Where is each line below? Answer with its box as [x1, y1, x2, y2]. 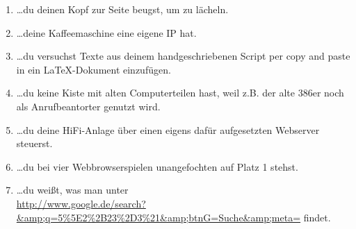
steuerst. [16, 136, 53, 151]
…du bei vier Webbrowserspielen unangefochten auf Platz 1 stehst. [16, 159, 298, 173]
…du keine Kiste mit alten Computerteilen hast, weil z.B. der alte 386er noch [16, 85, 344, 100]
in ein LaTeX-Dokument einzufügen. [16, 62, 171, 76]
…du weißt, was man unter [16, 183, 129, 197]
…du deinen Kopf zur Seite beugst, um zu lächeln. [16, 2, 229, 16]
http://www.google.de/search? [16, 196, 146, 210]
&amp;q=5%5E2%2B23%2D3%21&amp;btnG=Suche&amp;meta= [16, 210, 301, 224]
